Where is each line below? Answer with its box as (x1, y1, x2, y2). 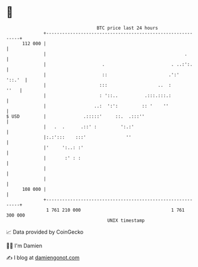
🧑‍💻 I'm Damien (6, 242, 43, 249)
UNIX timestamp (107, 217, 145, 224)
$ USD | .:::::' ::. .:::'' (6, 113, 145, 120)
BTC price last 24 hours (96, 25, 159, 31)
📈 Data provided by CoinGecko (6, 228, 84, 235)
